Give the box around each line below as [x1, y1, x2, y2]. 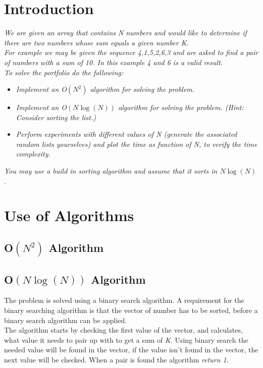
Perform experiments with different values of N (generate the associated [16, 129, 237, 139]
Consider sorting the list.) [16, 112, 96, 122]
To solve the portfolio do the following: [4, 67, 123, 77]
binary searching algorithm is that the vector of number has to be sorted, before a [4, 305, 258, 316]
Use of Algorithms [4, 205, 134, 226]
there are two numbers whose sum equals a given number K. [4, 37, 189, 47]
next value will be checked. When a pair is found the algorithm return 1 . [4, 354, 229, 365]
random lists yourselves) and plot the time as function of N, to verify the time [16, 138, 257, 149]
